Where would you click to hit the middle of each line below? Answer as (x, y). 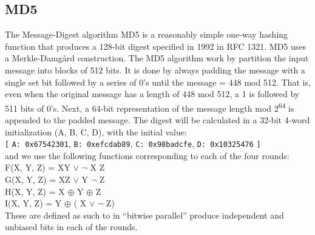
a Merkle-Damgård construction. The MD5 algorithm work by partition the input (157, 58)
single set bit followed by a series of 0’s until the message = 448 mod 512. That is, (158, 82)
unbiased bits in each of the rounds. (71, 227)
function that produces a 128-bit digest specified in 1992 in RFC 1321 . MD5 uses (156, 46)
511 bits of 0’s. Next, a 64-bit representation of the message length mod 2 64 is (150, 107)
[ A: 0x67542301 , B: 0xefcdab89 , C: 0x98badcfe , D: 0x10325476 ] (133, 144)
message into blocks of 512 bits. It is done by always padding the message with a (155, 70)
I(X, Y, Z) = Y (33, 203)
